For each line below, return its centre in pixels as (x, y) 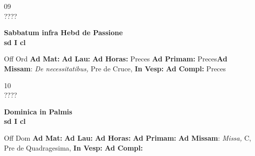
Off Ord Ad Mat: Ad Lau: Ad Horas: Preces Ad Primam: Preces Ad (116, 59)
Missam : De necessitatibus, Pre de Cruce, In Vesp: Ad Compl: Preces (115, 68)
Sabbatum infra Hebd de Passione (63, 32)
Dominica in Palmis (38, 111)
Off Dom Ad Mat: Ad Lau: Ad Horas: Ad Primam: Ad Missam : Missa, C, (128, 137)
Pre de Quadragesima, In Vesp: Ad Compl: (74, 147)
